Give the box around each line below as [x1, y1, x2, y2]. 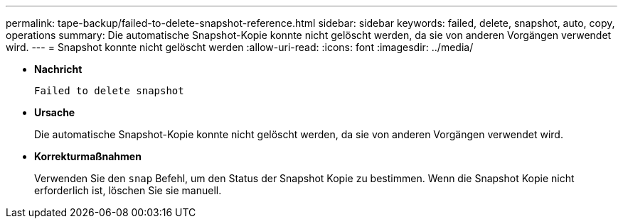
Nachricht [34, 63, 82, 75]
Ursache [34, 106, 75, 118]
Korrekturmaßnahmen [34, 150, 142, 162]
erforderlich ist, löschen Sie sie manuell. [34, 184, 222, 196]
